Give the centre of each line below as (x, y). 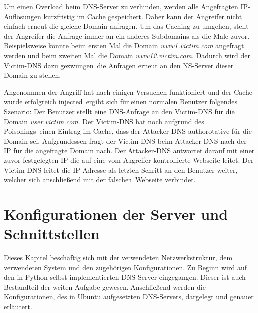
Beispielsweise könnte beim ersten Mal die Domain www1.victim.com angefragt (124, 46)
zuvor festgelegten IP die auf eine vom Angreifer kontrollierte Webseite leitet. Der (129, 160)
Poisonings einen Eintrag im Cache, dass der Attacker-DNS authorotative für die (128, 131)
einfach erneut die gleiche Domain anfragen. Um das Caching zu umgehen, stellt (126, 26)
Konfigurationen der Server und (116, 214)
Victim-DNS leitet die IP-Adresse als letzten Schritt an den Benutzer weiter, (121, 170)
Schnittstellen (52, 234)
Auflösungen (23, 16)
